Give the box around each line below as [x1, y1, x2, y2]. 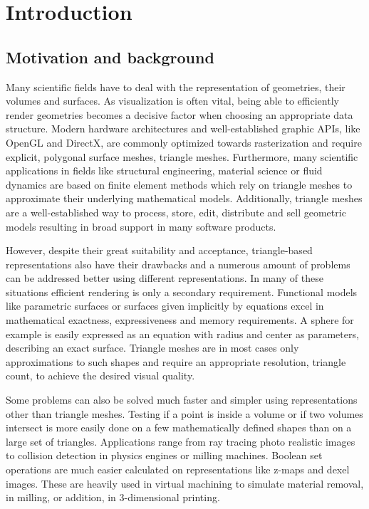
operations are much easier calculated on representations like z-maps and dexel [6, 462, 350, 477]
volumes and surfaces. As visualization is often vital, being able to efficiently [6, 93, 339, 108]
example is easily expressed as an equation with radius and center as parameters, [6, 326, 359, 341]
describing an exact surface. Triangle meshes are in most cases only [6, 340, 299, 355]
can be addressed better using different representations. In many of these [6, 271, 323, 285]
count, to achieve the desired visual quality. [6, 368, 195, 383]
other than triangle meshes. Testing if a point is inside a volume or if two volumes [6, 406, 363, 421]
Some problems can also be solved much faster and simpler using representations [6, 392, 358, 407]
